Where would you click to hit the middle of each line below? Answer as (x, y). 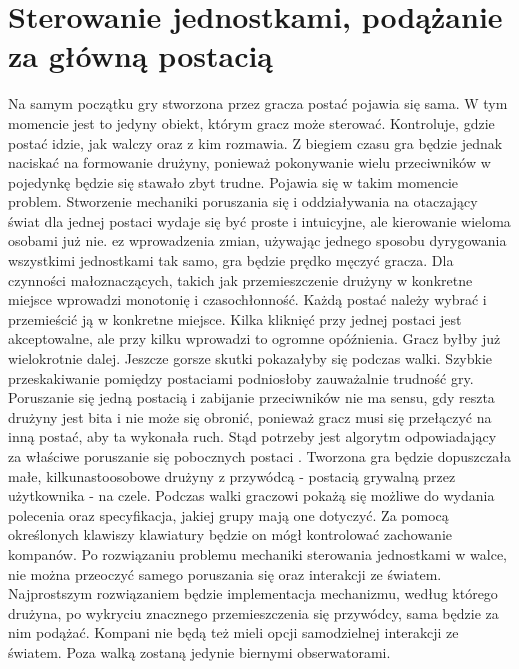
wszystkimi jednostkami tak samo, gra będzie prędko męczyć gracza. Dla (231, 260)
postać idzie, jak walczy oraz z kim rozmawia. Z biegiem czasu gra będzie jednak (255, 142)
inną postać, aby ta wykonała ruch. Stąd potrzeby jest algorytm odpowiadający (252, 436)
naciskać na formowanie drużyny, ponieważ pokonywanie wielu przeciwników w (249, 162)
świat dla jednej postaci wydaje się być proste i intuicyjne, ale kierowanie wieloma (259, 220)
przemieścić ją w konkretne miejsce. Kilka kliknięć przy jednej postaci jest (235, 318)
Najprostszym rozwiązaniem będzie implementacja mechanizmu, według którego (253, 593)
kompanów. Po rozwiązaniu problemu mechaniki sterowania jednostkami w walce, (257, 553)
